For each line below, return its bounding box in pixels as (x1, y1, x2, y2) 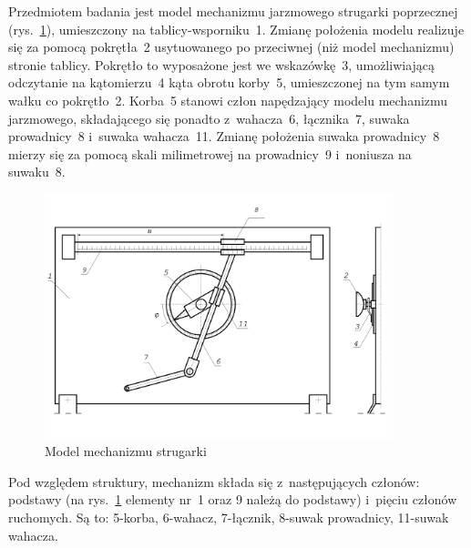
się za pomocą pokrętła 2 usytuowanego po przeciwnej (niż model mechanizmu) (8, 37, 455, 56)
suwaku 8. (8, 162, 66, 181)
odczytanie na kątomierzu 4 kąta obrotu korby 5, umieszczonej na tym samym (8, 73, 450, 92)
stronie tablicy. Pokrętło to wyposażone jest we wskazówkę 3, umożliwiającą (8, 55, 435, 74)
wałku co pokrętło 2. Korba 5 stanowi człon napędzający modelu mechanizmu (8, 90, 448, 109)
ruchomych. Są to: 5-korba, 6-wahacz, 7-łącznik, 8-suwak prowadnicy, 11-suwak (8, 507, 449, 526)
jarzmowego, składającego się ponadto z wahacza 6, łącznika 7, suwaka (8, 108, 410, 127)
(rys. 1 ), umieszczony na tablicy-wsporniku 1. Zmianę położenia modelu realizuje (8, 19, 465, 38)
